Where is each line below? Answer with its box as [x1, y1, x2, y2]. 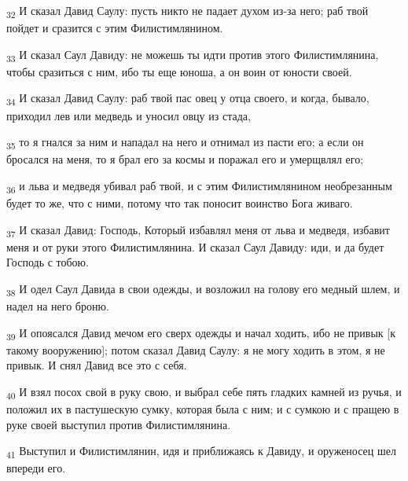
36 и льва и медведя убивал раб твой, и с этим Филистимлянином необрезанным [6, 177, 392, 196]
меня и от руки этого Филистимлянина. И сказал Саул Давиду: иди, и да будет [6, 238, 384, 255]
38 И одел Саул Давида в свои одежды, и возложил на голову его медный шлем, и [6, 280, 400, 299]
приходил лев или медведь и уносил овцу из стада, [6, 107, 251, 123]
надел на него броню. [6, 298, 109, 314]
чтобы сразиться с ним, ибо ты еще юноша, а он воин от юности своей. [6, 63, 352, 79]
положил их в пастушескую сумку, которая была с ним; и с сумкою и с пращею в [6, 401, 399, 417]
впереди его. [6, 460, 66, 476]
